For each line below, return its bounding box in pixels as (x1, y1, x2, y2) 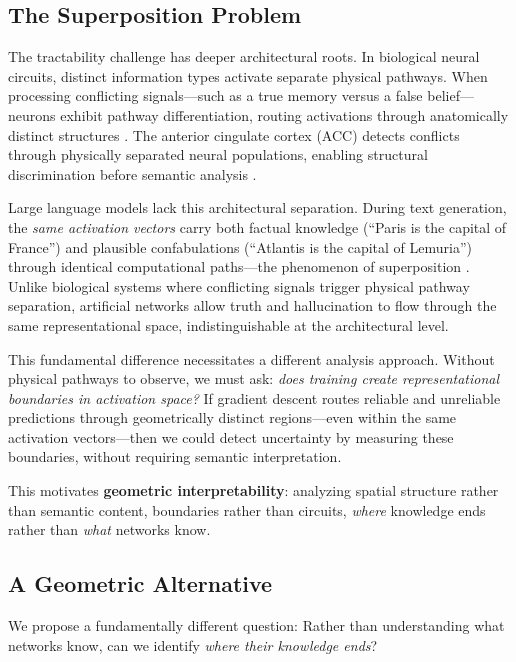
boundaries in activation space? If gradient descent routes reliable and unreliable (8, 387, 501, 408)
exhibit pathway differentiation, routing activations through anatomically (60, 104, 509, 125)
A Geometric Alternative (8, 568, 273, 599)
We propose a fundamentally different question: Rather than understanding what (8, 615, 505, 636)
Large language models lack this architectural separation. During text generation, (8, 197, 507, 218)
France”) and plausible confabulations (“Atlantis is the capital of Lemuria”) (8, 236, 472, 257)
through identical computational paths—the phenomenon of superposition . (8, 256, 470, 277)
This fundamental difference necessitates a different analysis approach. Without (8, 348, 495, 369)
